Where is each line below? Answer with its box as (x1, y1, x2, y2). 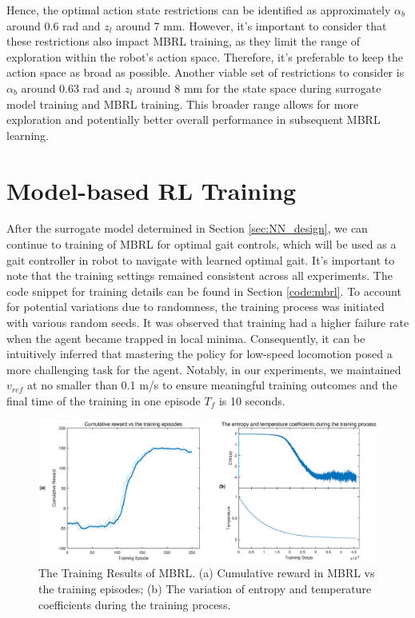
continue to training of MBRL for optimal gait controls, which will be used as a (6, 236, 397, 253)
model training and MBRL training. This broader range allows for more (6, 95, 359, 112)
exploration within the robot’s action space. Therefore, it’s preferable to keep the (6, 48, 403, 65)
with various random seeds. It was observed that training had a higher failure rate (6, 314, 409, 331)
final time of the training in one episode (6, 393, 201, 409)
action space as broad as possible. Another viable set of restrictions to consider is (6, 64, 405, 81)
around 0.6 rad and (6, 17, 101, 34)
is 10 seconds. (218, 393, 285, 409)
